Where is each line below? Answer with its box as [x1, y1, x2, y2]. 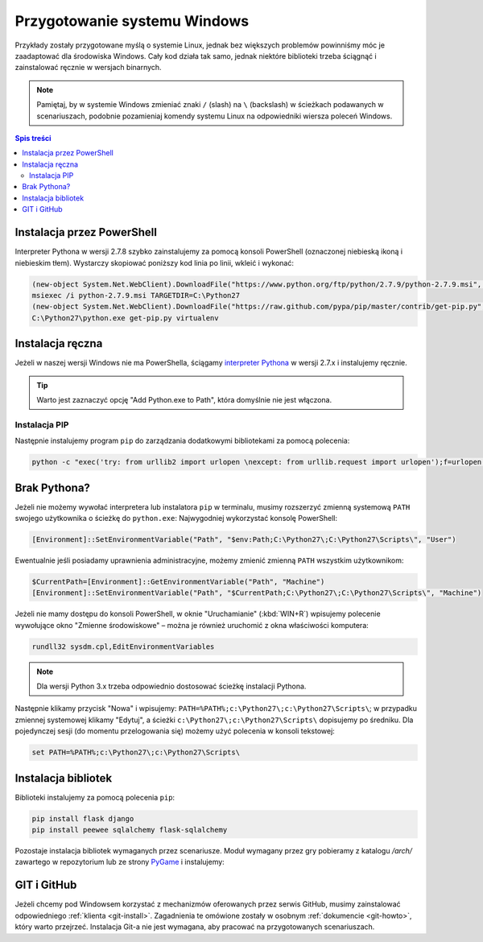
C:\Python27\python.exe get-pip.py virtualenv [31, 313, 219, 322]
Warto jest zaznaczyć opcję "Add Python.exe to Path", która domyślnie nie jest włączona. [36, 395, 332, 404]
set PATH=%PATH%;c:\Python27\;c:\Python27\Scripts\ [31, 748, 241, 757]
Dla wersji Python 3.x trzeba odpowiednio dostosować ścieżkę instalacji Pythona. [36, 681, 307, 692]
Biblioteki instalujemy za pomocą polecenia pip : [14, 792, 175, 802]
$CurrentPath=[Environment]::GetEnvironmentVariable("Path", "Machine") [31, 576, 325, 586]
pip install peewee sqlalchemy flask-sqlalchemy [31, 825, 228, 835]
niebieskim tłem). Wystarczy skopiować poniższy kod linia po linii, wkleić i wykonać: [14, 258, 294, 267]
